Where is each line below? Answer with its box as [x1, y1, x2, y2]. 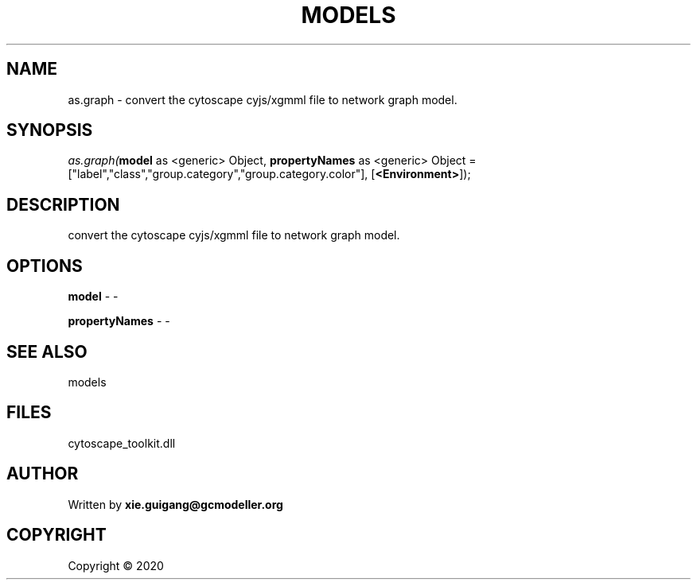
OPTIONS [6, 255, 83, 276]
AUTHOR [6, 464, 79, 484]
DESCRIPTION [6, 194, 120, 215]
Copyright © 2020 [68, 558, 164, 572]
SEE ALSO [6, 341, 88, 362]
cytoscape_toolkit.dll [68, 436, 176, 450]
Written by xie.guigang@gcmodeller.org [68, 497, 283, 511]
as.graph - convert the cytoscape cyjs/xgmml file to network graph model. [68, 92, 458, 107]
